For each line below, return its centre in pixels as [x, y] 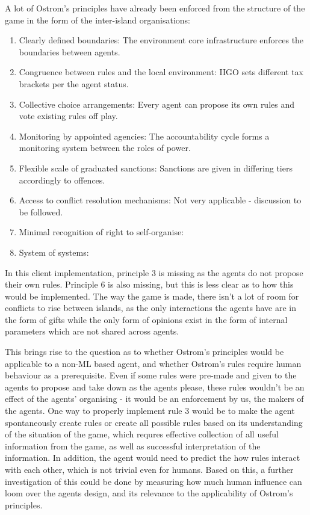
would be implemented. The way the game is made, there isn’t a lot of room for [152, 296]
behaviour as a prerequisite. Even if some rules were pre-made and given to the [151, 375]
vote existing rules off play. [68, 116]
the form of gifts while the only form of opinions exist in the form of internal [146, 319]
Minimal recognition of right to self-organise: [101, 232]
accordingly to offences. [62, 180]
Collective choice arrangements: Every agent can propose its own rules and [157, 104]
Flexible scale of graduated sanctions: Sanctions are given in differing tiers [156, 168]
